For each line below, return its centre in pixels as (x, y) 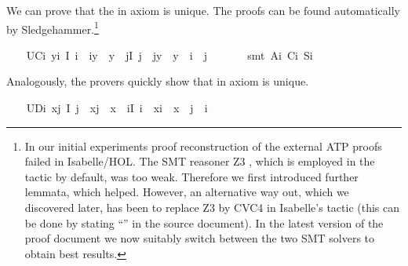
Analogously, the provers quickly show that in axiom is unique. (158, 81)
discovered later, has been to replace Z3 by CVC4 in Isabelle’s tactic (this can (212, 207)
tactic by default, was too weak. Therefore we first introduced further (191, 176)
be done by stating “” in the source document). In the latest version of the (204, 222)
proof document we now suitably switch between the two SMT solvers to (200, 238)
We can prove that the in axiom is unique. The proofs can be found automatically (203, 10)
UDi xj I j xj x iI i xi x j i (117, 108)
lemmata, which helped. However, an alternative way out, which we (187, 192)
